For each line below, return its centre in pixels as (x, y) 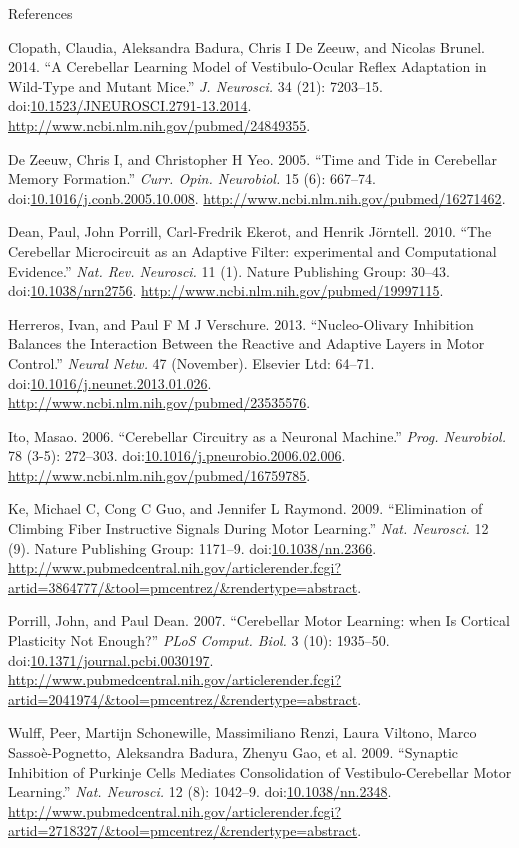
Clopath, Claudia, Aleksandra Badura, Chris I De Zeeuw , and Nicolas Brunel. (247, 46)
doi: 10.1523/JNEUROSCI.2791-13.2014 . (130, 105)
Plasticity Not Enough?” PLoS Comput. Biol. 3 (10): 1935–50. (199, 640)
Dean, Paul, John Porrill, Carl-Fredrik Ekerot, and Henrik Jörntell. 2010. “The (250, 231)
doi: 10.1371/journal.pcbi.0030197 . (111, 659)
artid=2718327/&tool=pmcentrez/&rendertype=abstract (183, 830)
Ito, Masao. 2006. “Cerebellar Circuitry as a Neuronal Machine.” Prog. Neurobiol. (257, 435)
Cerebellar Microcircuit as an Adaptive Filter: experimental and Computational (252, 250)
